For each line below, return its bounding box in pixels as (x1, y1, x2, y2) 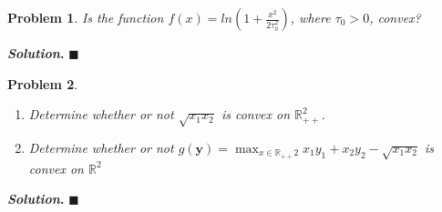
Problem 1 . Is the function (7, 8, 164, 26)
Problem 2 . (7, 74, 78, 93)
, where (290, 8, 331, 26)
